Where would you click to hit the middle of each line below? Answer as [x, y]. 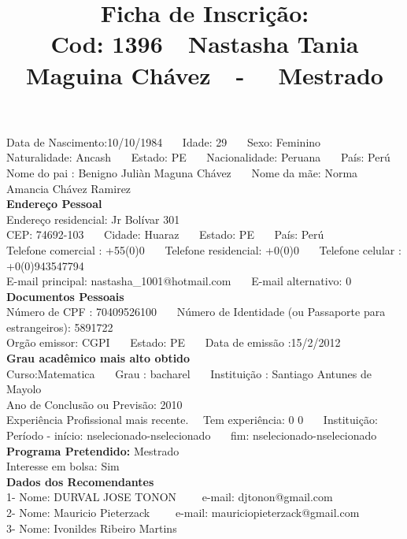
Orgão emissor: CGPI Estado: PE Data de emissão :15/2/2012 [174, 342]
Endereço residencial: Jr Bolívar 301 [93, 219]
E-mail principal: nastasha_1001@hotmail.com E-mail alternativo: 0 [179, 281]
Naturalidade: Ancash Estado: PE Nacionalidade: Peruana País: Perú [198, 157]
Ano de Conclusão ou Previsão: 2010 [94, 404]
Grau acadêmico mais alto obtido [98, 358]
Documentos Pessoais [65, 296]
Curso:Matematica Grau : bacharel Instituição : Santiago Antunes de [189, 373]
